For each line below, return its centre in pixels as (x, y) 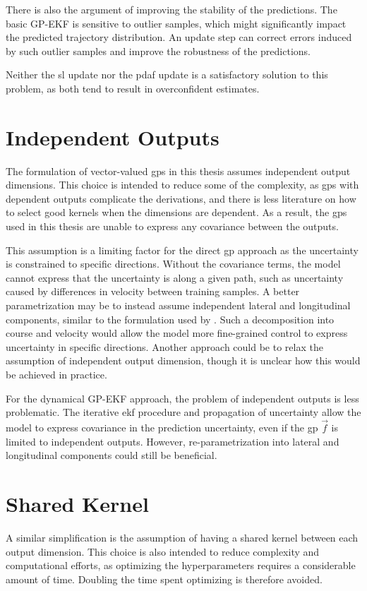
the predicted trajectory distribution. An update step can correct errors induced (179, 37)
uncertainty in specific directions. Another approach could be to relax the (164, 346)
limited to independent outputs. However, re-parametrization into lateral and (173, 441)
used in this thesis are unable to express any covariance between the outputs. (172, 226)
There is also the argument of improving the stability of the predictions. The (172, 9)
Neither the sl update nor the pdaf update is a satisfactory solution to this (167, 74)
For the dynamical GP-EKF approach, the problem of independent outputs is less (182, 398)
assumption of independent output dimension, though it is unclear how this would (183, 360)
